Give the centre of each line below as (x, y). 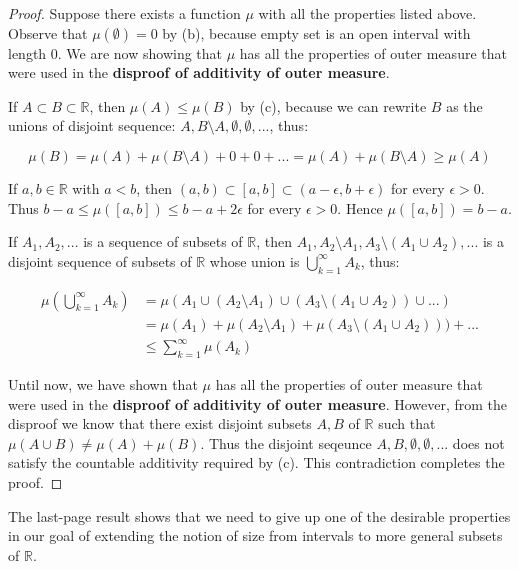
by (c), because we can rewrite (333, 105)
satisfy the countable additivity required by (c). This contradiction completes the (256, 462)
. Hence (360, 207)
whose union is (254, 260)
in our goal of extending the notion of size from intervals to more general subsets (255, 535)
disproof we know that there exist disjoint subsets (160, 423)
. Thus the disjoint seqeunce (286, 442)
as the (464, 105)
